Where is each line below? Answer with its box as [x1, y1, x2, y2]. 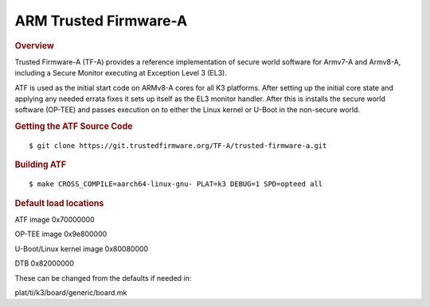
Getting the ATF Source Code [14, 121, 133, 132]
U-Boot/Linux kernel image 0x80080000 [14, 243, 149, 254]
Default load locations [14, 197, 104, 208]
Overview [14, 40, 55, 51]
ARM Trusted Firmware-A [14, 12, 188, 29]
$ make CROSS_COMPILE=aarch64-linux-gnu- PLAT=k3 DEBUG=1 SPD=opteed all [29, 180, 323, 188]
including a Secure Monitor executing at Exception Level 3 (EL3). [14, 68, 227, 78]
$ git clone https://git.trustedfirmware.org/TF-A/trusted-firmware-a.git [29, 142, 327, 150]
